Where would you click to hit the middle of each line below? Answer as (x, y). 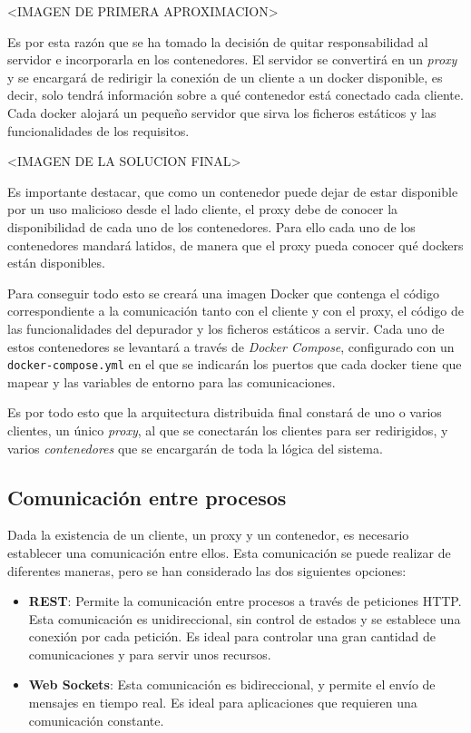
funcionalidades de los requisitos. (98, 130)
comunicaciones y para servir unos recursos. (150, 654)
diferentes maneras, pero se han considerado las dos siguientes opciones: (207, 570)
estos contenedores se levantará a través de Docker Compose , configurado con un (231, 346)
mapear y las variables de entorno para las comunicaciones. (172, 381)
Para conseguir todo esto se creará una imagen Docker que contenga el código (223, 293)
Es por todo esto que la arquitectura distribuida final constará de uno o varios (225, 412)
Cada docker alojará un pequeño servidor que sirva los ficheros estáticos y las (222, 112)
